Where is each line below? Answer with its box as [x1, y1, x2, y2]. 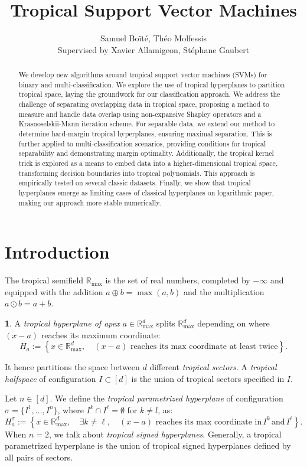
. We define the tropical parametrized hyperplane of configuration [50, 392, 283, 404]
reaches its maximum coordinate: [41, 328, 161, 341]
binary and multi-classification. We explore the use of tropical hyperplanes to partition [18, 79, 285, 89]
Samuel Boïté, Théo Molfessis [100, 32, 207, 44]
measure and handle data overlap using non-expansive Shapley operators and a [18, 109, 262, 119]
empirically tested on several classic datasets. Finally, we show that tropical [18, 178, 251, 188]
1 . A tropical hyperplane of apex [5, 317, 120, 329]
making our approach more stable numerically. [18, 197, 161, 207]
